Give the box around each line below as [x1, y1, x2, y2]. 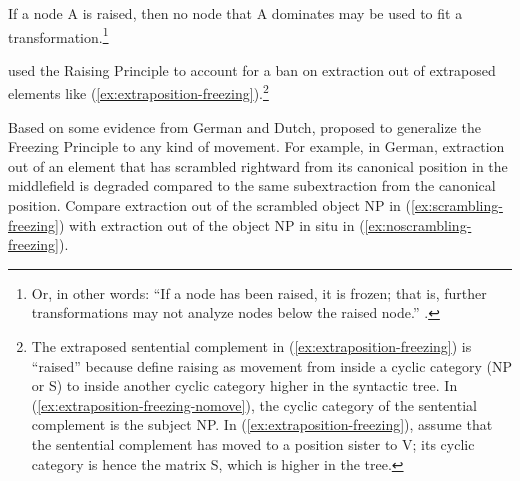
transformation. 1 [8, 23, 109, 47]
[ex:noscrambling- [364, 214, 472, 235]
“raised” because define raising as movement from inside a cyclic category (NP [31, 355, 512, 376]
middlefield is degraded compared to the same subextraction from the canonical [8, 175, 496, 196]
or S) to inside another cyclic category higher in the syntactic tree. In [31, 375, 458, 396]
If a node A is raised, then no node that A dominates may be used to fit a [8, 3, 463, 23]
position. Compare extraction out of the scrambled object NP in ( [8, 195, 411, 216]
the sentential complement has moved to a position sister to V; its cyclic [31, 434, 475, 454]
